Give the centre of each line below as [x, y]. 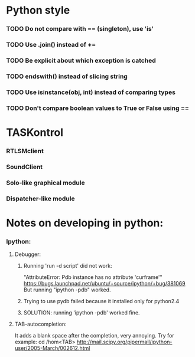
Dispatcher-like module [40, 199]
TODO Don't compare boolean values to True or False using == [97, 108]
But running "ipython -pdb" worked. [67, 290]
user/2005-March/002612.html [52, 348]
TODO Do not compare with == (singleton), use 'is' [80, 29]
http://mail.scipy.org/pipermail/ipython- [124, 342]
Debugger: [28, 254]
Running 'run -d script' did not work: [68, 266]
